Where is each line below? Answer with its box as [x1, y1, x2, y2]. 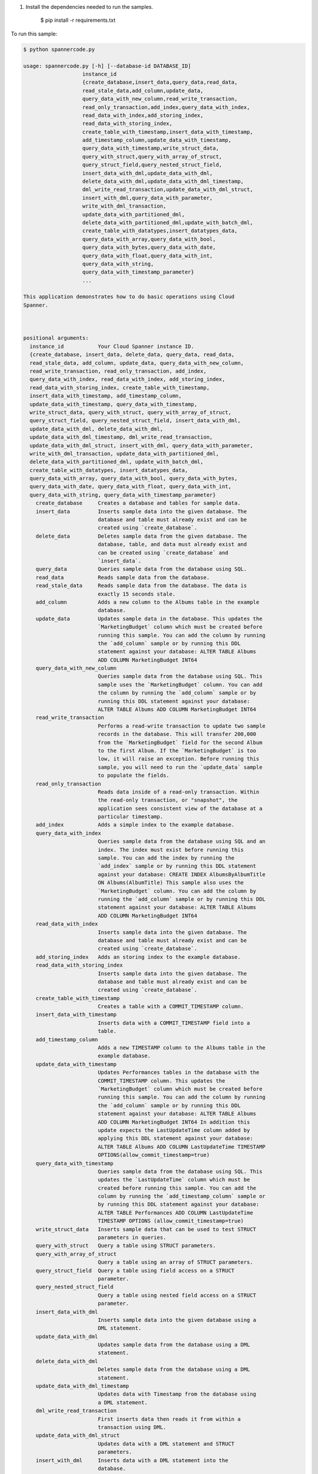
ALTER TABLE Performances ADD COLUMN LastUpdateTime [97, 1209, 253, 1216]
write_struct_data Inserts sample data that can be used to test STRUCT [35, 1226, 256, 1232]
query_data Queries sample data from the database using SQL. [35, 566, 247, 573]
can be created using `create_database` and [97, 549, 228, 556]
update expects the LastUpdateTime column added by [97, 1127, 250, 1133]
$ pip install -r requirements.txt [40, 17, 116, 24]
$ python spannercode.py [23, 46, 95, 52]
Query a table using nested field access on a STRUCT [97, 1292, 256, 1298]
